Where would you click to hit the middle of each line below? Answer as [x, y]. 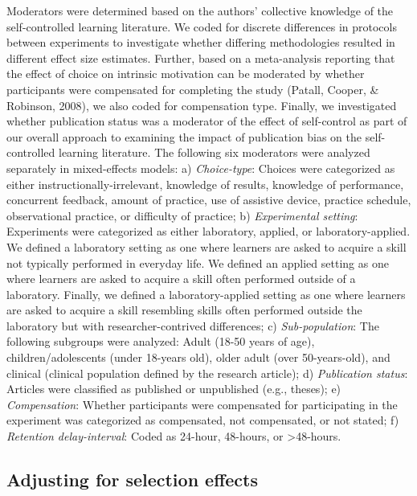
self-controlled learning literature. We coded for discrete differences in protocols [202, 26]
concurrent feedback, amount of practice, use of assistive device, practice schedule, [209, 200]
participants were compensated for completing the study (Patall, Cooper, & [193, 89]
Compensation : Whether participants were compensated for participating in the [202, 404]
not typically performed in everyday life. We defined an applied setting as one [198, 262]
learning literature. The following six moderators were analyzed [214, 152]
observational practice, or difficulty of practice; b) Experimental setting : [182, 215]
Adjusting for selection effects [132, 480]
